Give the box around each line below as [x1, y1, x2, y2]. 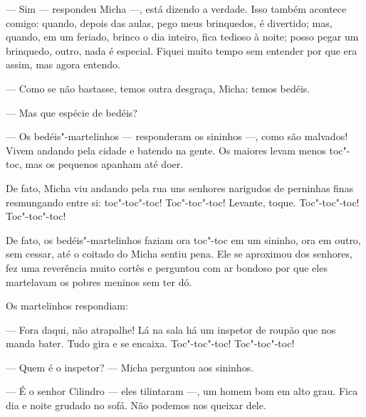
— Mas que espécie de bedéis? [6, 105, 137, 120]
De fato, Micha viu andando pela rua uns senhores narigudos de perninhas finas [6, 180, 354, 195]
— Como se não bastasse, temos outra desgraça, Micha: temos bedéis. [6, 80, 310, 95]
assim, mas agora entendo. [6, 57, 120, 72]
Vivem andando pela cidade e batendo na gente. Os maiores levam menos [6, 142, 326, 157]
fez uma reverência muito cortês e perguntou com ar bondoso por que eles [6, 260, 328, 275]
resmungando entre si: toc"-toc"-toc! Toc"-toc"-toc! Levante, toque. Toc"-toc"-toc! [6, 194, 360, 209]
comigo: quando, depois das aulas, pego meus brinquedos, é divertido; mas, [6, 15, 333, 30]
